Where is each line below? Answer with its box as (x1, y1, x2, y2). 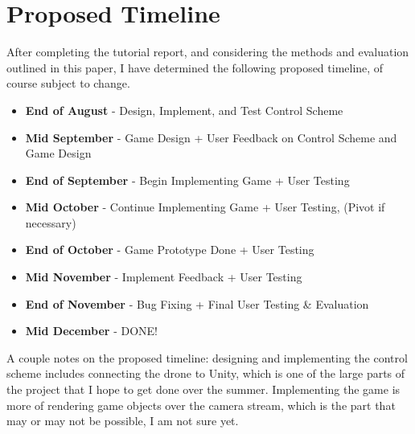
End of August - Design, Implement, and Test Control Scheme (25, 101, 343, 118)
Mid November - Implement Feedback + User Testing (25, 268, 302, 285)
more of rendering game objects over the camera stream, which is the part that (6, 396, 396, 413)
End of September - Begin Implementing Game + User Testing (25, 171, 350, 188)
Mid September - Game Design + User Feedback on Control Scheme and (25, 129, 397, 145)
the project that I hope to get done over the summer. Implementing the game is (6, 381, 401, 398)
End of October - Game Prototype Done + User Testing (25, 241, 314, 258)
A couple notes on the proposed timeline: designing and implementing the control (6, 349, 408, 366)
